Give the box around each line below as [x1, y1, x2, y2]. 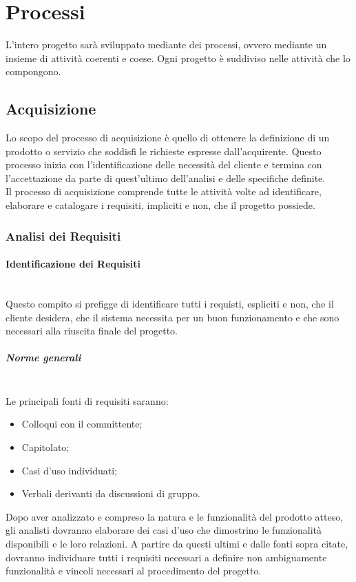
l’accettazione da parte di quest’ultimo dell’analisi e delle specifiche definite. [6, 170, 326, 185]
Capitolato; [21, 440, 70, 454]
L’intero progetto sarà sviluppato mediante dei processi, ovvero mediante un [6, 37, 327, 52]
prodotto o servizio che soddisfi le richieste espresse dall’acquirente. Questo [6, 143, 322, 158]
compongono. [6, 64, 61, 79]
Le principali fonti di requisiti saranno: [6, 393, 169, 408]
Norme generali [6, 350, 81, 365]
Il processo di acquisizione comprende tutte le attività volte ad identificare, [6, 184, 322, 199]
